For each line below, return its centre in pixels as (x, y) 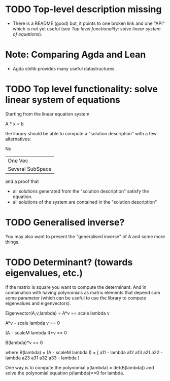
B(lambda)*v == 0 (24, 342)
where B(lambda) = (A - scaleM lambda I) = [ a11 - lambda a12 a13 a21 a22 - (84, 352)
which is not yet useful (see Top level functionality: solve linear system (87, 28)
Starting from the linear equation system (47, 114)
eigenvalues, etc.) (44, 273)
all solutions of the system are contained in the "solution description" (85, 202)
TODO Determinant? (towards (69, 262)
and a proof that (22, 181)
